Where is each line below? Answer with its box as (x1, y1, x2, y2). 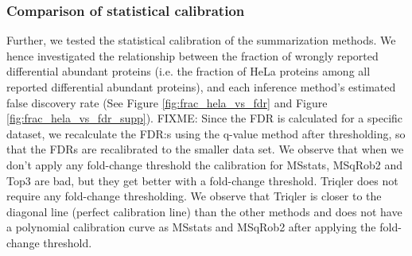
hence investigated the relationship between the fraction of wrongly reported (6, 47, 379, 64)
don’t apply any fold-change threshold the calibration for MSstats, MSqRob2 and (6, 156, 403, 173)
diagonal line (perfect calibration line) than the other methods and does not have (6, 203, 402, 219)
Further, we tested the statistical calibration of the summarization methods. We (6, 32, 396, 48)
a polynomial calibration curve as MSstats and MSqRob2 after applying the (6, 219, 376, 235)
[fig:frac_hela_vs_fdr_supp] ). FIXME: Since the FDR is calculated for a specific (6, 110, 403, 126)
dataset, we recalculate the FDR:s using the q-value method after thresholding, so (6, 125, 406, 142)
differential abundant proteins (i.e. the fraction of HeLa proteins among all (6, 63, 371, 80)
